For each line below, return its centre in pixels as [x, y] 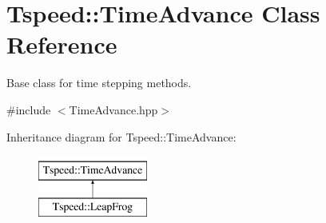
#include [29, 109]
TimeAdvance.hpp [113, 109]
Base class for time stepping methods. [99, 83]
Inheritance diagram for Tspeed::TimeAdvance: [121, 136]
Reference [62, 44]
